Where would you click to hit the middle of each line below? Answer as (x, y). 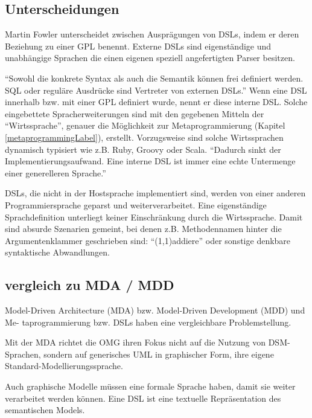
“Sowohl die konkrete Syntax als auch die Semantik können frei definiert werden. (154, 78)
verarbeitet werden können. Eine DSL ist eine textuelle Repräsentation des (143, 398)
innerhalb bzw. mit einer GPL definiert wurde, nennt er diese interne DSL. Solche (156, 102)
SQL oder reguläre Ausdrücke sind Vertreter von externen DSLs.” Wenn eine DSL (156, 90)
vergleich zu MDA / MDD (90, 285)
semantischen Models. (45, 410)
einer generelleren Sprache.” (56, 172)
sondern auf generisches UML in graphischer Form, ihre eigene (159, 354)
